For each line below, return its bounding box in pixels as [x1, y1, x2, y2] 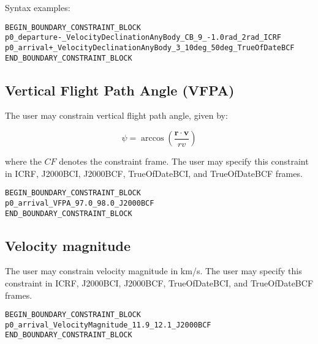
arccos [141, 134, 164, 143]
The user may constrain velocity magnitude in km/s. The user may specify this [5, 264, 302, 277]
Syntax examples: [5, 1, 70, 13]
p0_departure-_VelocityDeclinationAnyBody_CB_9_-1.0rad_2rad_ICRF [5, 33, 282, 42]
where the [5, 155, 42, 168]
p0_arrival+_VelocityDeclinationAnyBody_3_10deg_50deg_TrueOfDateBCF [5, 43, 295, 52]
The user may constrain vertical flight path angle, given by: [5, 109, 228, 122]
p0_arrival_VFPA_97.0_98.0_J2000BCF [5, 198, 154, 208]
